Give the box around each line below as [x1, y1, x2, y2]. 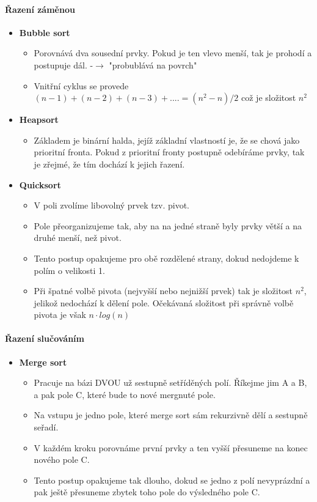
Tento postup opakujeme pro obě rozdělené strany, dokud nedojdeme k [34, 251, 299, 264]
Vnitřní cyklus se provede [34, 79, 129, 92]
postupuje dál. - [34, 58, 93, 71]
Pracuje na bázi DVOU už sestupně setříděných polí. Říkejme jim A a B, [34, 376, 307, 389]
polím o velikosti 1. [34, 264, 105, 276]
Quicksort [19, 178, 61, 191]
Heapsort [19, 113, 59, 126]
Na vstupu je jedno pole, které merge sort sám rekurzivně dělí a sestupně [34, 408, 308, 421]
